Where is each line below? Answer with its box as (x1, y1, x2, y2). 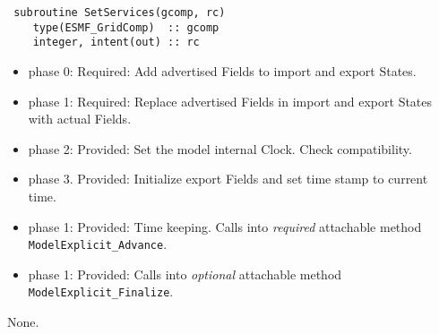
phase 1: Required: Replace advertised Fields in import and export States (28, 91, 433, 110)
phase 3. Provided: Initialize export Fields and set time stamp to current (28, 169, 428, 188)
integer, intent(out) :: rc (32, 36, 200, 49)
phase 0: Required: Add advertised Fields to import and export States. (28, 61, 417, 80)
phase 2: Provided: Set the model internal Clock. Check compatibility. (28, 139, 412, 158)
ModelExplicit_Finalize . (28, 282, 174, 301)
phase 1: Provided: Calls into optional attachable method (28, 264, 342, 283)
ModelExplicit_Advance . (28, 235, 168, 253)
